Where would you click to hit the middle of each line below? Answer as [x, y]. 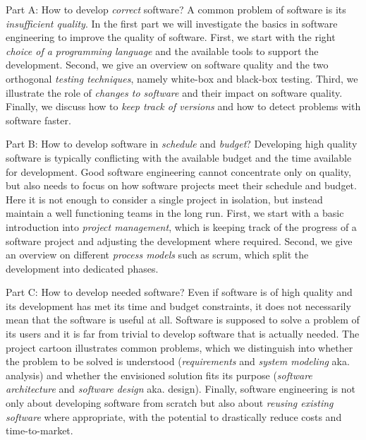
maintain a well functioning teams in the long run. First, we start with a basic [175, 213]
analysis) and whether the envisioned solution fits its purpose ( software [159, 375]
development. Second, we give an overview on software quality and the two [167, 65]
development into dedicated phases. [82, 268]
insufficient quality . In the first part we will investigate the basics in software [172, 23]
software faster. [38, 120]
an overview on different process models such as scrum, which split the [157, 255]
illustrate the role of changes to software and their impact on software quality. [174, 92]
